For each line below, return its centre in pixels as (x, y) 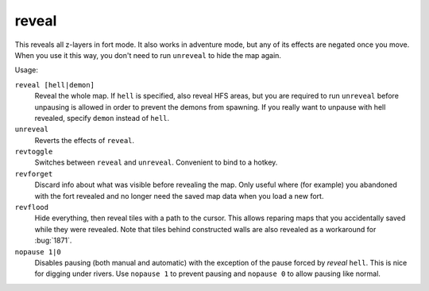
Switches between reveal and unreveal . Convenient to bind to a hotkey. (156, 162)
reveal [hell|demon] (55, 85)
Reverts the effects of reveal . (85, 140)
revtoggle (34, 152)
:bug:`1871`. (53, 241)
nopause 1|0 (38, 252)
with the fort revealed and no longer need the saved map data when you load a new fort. (179, 196)
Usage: (27, 70)
